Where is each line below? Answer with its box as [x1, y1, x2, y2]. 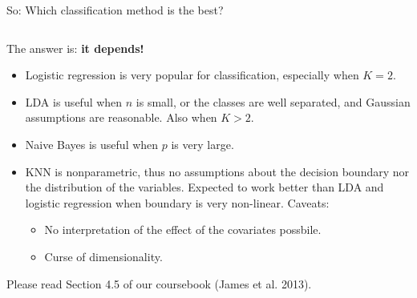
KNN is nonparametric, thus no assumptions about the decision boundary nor [25, 163, 410, 179]
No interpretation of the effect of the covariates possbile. [44, 221, 322, 238]
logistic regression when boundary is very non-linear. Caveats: [25, 194, 330, 211]
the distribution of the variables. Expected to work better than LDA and [25, 179, 384, 195]
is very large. [171, 135, 234, 152]
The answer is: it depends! [6, 39, 144, 56]
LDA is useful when [25, 93, 123, 110]
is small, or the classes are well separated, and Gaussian [136, 93, 411, 110]
